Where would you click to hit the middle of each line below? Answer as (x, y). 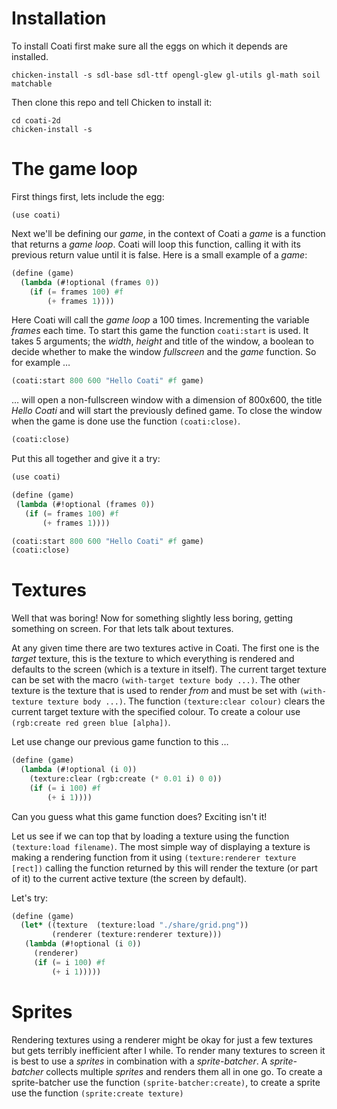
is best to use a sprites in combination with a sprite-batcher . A (139, 1061)
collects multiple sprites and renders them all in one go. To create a (184, 1071)
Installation (59, 18)
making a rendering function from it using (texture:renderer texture (154, 857)
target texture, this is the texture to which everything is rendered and (153, 659)
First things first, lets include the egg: (88, 196)
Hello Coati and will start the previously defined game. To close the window (167, 411)
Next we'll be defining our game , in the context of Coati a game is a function (168, 233)
